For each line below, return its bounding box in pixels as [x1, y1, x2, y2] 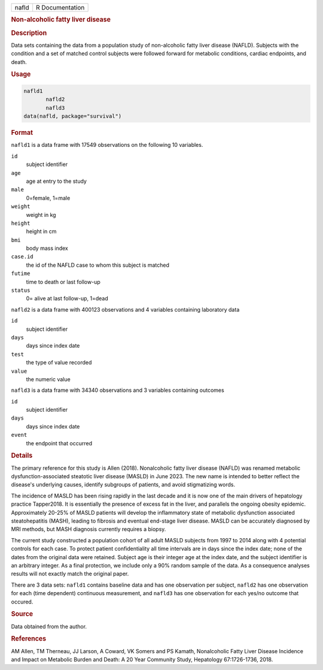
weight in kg [26, 211, 56, 218]
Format [11, 129, 33, 137]
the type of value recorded [26, 359, 92, 366]
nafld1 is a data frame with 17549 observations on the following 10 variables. [11, 141, 203, 149]
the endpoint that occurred [26, 439, 93, 446]
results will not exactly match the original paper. [11, 570, 129, 578]
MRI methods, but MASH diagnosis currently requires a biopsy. [11, 526, 166, 533]
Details [11, 451, 33, 460]
